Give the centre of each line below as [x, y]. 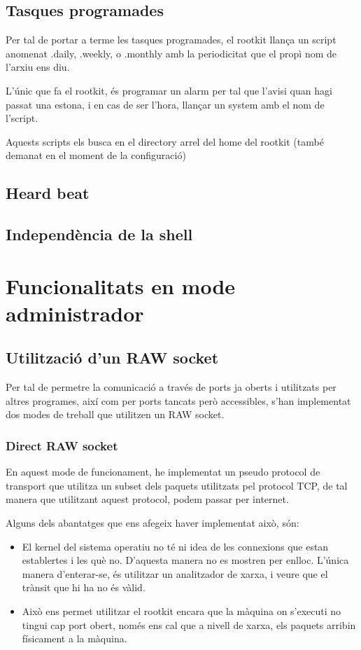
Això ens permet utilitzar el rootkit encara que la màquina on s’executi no [182, 611]
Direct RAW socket [62, 445]
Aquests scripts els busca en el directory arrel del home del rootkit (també [165, 141]
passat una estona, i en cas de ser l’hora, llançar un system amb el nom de [165, 104]
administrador [75, 313]
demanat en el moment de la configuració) [96, 155]
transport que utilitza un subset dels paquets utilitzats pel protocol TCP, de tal [177, 485]
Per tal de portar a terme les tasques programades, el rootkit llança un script [171, 40]
